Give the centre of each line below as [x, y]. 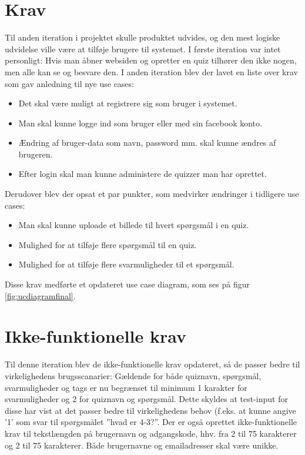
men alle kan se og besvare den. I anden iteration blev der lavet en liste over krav [151, 71]
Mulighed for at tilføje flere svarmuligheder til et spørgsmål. [126, 264]
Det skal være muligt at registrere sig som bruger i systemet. [128, 103]
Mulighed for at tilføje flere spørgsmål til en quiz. [108, 244]
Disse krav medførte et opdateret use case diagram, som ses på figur [127, 284]
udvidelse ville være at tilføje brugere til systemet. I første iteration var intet [143, 48]
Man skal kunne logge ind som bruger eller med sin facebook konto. [140, 123]
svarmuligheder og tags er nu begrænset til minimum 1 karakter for [126, 387]
